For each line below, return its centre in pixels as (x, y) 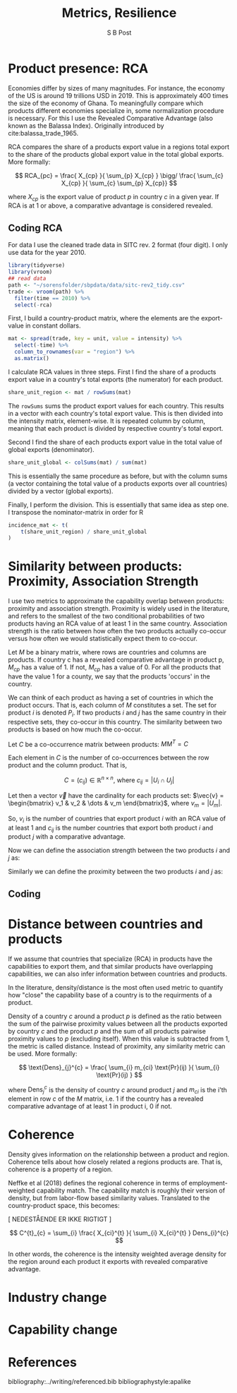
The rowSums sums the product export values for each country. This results (116, 406)
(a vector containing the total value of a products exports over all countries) (118, 483)
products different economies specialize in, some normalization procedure (116, 110)
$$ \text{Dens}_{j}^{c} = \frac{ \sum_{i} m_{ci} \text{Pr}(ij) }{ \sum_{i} (119, 1067)
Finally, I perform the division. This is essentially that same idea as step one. (119, 504)
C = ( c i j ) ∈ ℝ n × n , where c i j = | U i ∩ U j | (119, 780)
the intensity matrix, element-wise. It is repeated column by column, (107, 421)
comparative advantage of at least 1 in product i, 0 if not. (90, 1106)
